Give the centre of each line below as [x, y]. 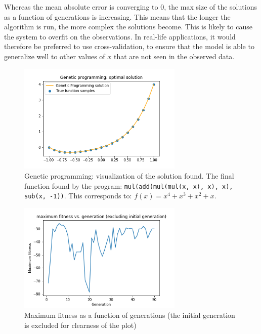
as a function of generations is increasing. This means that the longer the [117, 16]
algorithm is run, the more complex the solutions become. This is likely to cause [128, 27]
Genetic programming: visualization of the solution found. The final [129, 176]
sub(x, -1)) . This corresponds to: [78, 196]
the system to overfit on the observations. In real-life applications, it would [120, 36]
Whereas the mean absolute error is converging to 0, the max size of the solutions [130, 7]
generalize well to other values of [55, 56]
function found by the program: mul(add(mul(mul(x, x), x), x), [129, 185]
